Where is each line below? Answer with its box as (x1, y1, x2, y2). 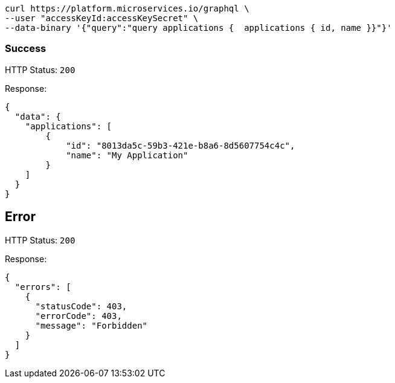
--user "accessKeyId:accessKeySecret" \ (5, 13, 199, 23)
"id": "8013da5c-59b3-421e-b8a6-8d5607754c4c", (66, 140, 295, 150)
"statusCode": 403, (35, 301, 127, 311)
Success (5, 42, 47, 55)
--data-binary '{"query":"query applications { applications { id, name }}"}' (5, 23, 392, 33)
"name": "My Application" (66, 150, 188, 160)
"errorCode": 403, (35, 311, 122, 321)
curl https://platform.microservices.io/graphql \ (5, 4, 249, 13)
